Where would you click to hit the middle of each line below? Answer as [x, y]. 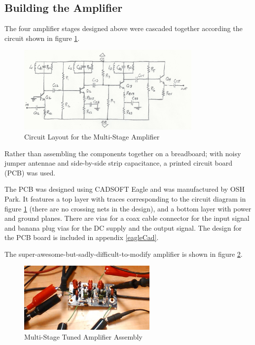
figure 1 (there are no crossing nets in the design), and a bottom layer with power [128, 208]
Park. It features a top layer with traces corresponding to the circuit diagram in [125, 198]
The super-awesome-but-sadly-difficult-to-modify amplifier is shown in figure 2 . [124, 254]
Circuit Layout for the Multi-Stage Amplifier [92, 136]
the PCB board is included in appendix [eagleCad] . [82, 237]
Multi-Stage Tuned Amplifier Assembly [83, 337]
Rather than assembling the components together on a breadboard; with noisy [123, 153]
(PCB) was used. [30, 172]
